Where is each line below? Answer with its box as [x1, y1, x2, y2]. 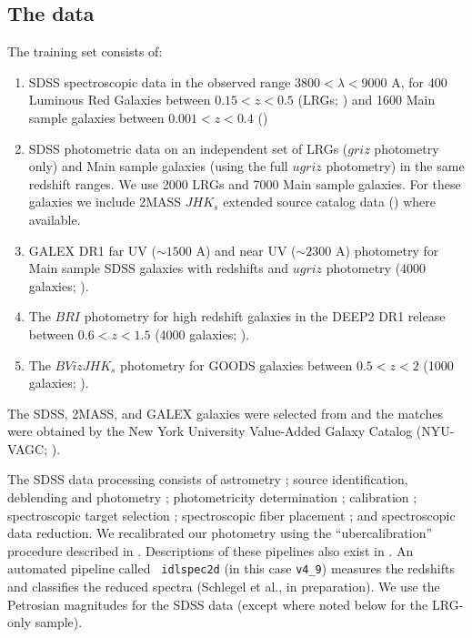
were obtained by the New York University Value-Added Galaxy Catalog [7, 421, 413, 441]
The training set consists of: [7, 42, 163, 61]
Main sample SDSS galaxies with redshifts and [28, 258, 289, 278]
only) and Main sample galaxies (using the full [28, 157, 288, 176]
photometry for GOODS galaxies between [120, 355, 353, 374]
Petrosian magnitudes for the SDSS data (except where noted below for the [7, 594, 428, 613]
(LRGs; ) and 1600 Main [297, 90, 436, 109]
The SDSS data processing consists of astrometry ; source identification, [7, 470, 408, 489]
